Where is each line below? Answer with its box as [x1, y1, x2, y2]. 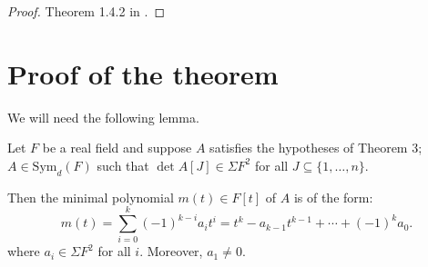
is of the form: [293, 187, 373, 206]
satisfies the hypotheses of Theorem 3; [209, 138, 423, 157]
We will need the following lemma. [7, 107, 199, 126]
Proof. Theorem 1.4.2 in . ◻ [7, 2, 165, 20]
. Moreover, [139, 242, 203, 261]
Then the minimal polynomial [7, 187, 174, 206]
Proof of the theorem [7, 54, 279, 92]
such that [97, 155, 149, 174]
